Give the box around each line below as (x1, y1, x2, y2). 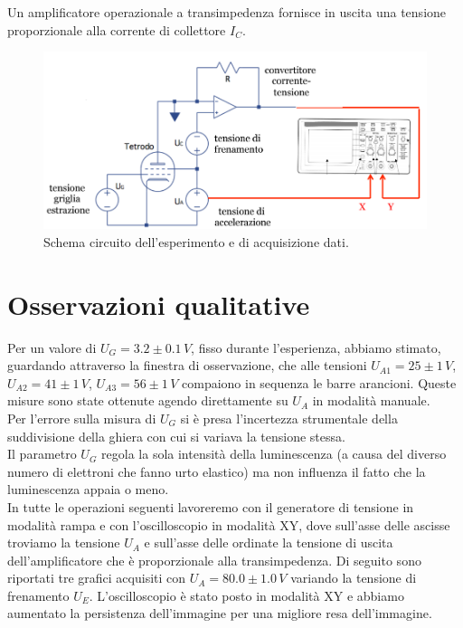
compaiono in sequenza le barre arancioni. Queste (182, 373, 457, 392)
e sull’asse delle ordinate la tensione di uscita (144, 533, 393, 552)
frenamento (7, 585, 70, 604)
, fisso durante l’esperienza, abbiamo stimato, (191, 338, 441, 357)
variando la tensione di (290, 568, 417, 587)
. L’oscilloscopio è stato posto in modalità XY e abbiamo (89, 585, 404, 604)
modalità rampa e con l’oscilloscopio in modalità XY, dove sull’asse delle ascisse (7, 515, 450, 534)
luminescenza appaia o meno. (7, 480, 169, 499)
